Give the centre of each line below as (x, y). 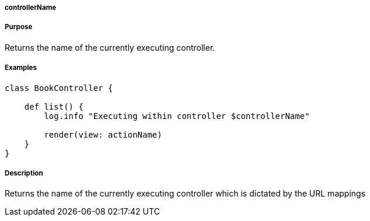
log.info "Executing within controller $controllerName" (177, 116)
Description (24, 173)
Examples (21, 68)
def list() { (54, 106)
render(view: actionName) (103, 134)
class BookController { (59, 88)
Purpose (19, 27)
